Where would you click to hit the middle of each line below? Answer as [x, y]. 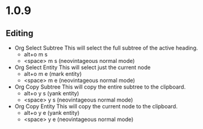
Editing [20, 33]
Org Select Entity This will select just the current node [82, 67]
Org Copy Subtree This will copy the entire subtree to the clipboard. [100, 87]
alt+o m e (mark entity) [53, 74]
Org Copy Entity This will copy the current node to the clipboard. [96, 106]
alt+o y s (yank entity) [51, 93]
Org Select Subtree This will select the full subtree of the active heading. [106, 48]
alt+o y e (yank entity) [52, 113]
